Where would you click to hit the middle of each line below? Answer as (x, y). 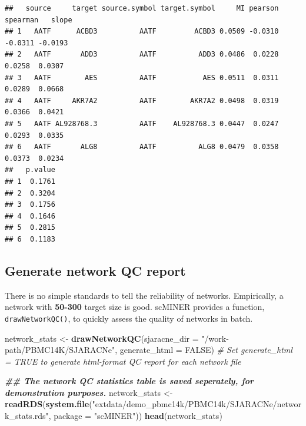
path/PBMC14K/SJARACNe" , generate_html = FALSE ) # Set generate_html (149, 350)
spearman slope (39, 20)
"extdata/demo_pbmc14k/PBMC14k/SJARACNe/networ (197, 404)
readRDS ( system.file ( (49, 404)
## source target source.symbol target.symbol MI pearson (142, 8)
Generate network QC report (95, 270)
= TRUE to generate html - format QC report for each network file (123, 361)
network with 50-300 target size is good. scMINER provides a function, (135, 307)
